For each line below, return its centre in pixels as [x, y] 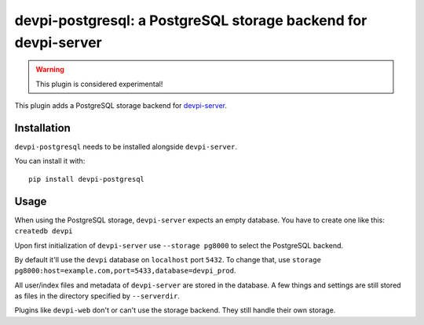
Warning [50, 70]
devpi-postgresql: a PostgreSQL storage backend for [191, 20]
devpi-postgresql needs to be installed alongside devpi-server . [126, 147]
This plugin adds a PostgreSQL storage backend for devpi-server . [121, 106]
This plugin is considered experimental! [99, 84]
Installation [42, 128]
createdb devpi [44, 231]
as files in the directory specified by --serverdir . [97, 296]
